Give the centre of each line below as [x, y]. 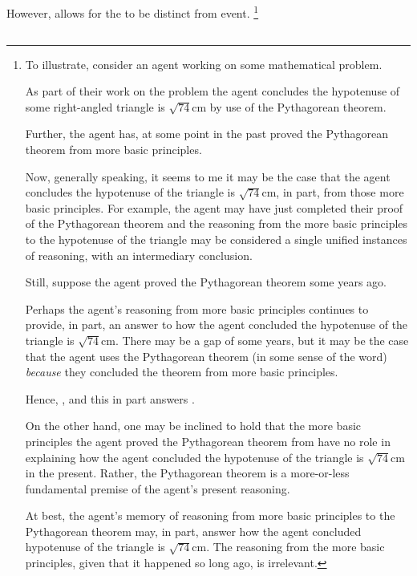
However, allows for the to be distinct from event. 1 [133, 12]
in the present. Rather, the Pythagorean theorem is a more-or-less [187, 473]
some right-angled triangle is [95, 106]
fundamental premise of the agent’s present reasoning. [158, 488]
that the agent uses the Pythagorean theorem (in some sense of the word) [206, 356]
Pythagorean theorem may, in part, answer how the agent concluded [193, 531]
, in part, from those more [340, 192]
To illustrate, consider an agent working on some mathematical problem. [204, 64]
